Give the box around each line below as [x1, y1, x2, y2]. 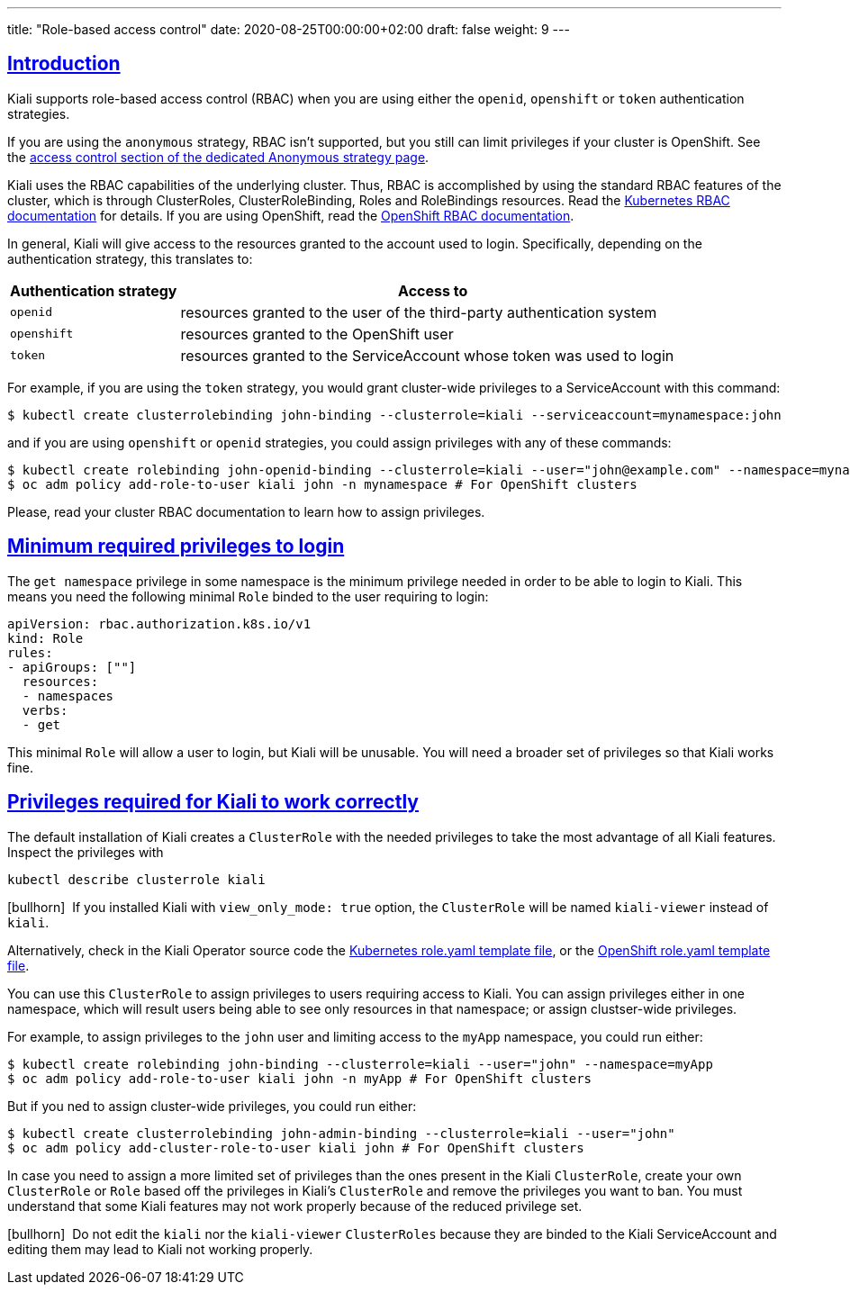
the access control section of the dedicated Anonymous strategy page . [7, 149, 430, 165]
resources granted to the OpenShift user [180, 324, 454, 343]
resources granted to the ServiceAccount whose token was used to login [180, 346, 674, 365]
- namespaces [22, 688, 114, 703]
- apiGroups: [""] [7, 659, 137, 674]
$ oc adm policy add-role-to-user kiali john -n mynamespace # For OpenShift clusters [7, 476, 637, 492]
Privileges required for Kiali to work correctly [7, 791, 420, 814]
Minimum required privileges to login [7, 535, 345, 558]
